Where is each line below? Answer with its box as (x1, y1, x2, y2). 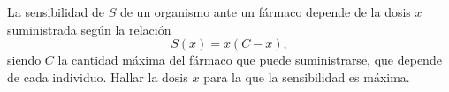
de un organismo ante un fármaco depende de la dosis (119, 3, 411, 20)
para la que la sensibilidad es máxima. (203, 67, 410, 86)
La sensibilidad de (7, 3, 105, 20)
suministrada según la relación (7, 19, 171, 38)
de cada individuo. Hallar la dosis (7, 67, 188, 86)
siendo (7, 50, 42, 69)
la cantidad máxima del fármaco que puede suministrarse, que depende (57, 50, 442, 69)
